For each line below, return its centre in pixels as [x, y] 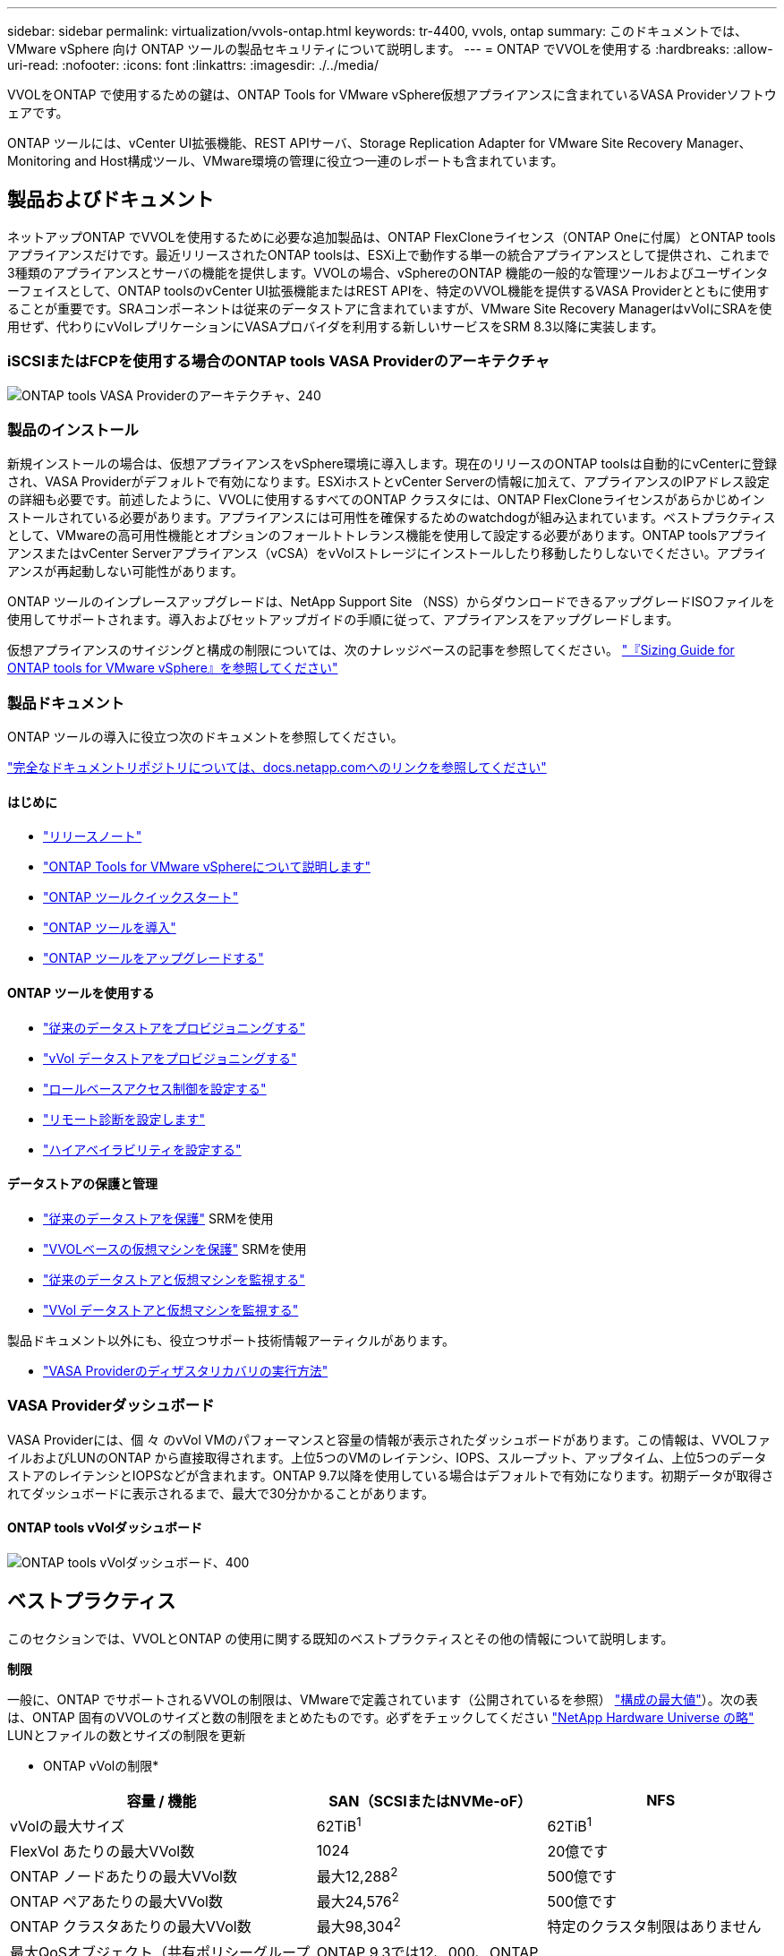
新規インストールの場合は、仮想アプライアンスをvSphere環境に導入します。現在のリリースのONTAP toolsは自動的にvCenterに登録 [392, 464]
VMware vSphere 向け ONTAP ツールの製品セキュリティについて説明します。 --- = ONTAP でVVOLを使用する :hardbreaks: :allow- [390, 49]
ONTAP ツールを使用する [81, 992]
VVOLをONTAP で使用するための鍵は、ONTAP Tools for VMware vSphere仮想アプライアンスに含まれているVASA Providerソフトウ [392, 94]
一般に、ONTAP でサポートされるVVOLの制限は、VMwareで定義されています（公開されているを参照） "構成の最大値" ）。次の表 [383, 1699]
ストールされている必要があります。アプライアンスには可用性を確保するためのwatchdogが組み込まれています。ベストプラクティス [392, 518]
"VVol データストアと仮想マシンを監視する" [171, 1309]
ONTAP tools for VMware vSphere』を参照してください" [173, 668]
